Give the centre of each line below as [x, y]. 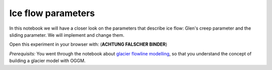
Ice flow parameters [52, 13]
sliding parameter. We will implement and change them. [67, 35]
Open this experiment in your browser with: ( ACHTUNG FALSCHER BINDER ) [88, 44]
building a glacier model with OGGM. [47, 61]
